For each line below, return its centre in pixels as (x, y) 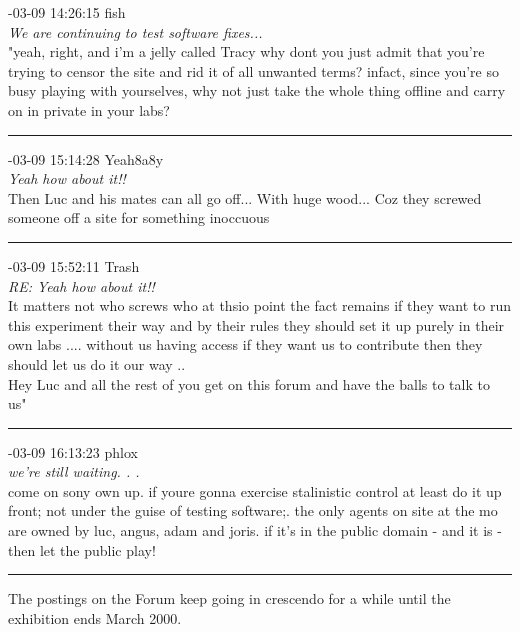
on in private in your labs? (89, 109)
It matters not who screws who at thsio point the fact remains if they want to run (259, 305)
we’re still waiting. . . (74, 471)
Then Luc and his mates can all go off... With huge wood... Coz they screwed (245, 197)
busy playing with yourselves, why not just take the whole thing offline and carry (257, 90)
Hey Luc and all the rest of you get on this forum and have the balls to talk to (249, 383)
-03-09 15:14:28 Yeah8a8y (86, 158)
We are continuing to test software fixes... (135, 31)
